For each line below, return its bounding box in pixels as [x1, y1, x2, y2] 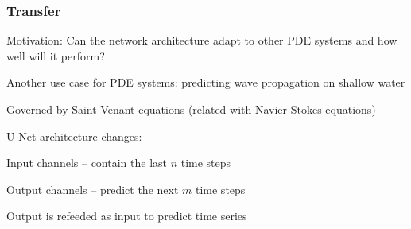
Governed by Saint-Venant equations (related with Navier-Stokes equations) [6, 101, 376, 117]
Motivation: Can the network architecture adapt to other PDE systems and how [6, 32, 397, 49]
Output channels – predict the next [6, 180, 179, 197]
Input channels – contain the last [6, 154, 167, 171]
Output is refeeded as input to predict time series [6, 208, 247, 224]
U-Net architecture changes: [6, 127, 142, 144]
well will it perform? [6, 47, 105, 64]
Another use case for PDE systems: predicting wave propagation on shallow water [6, 74, 405, 91]
